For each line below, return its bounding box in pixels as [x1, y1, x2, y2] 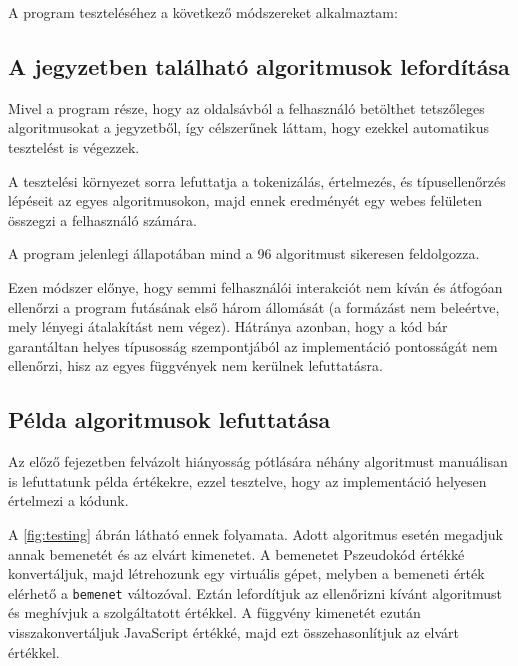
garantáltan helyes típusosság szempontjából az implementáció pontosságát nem [8, 335, 498, 356]
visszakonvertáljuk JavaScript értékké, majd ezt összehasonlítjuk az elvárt [8, 621, 460, 642]
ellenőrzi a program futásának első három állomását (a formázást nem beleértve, [8, 296, 500, 317]
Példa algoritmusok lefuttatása [8, 404, 331, 435]
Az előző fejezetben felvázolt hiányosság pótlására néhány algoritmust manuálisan [8, 451, 508, 472]
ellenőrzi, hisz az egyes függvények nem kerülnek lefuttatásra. [8, 355, 383, 376]
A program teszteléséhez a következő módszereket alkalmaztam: [8, 2, 398, 22]
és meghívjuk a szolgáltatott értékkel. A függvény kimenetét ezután [8, 602, 421, 623]
